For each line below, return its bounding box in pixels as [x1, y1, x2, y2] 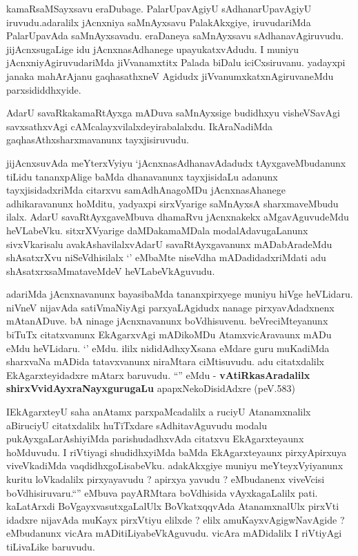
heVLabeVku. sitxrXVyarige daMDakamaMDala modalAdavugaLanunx [6, 223, 308, 237]
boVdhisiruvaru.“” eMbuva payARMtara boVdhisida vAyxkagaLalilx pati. [6, 485, 318, 500]
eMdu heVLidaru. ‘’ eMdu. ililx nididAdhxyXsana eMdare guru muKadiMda [6, 340, 330, 355]
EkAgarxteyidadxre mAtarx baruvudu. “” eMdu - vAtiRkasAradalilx [6, 367, 310, 382]
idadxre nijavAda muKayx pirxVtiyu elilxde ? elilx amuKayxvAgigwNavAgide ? [6, 512, 345, 526]
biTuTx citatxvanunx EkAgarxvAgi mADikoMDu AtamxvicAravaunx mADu [6, 327, 332, 342]
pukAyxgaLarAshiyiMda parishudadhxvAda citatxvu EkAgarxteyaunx [6, 431, 304, 446]
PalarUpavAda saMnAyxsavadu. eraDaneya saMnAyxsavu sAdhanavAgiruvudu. [6, 28, 344, 43]
